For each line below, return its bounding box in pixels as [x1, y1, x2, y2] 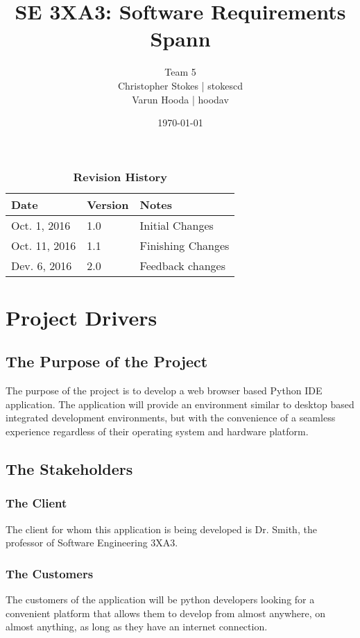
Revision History [73, 168, 167, 185]
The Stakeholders [6, 458, 133, 480]
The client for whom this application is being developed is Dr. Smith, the [6, 521, 317, 536]
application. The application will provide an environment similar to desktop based [6, 396, 354, 411]
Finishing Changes [139, 237, 230, 253]
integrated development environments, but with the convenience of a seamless [6, 410, 336, 425]
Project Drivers [6, 303, 157, 331]
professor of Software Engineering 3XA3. [6, 535, 178, 550]
